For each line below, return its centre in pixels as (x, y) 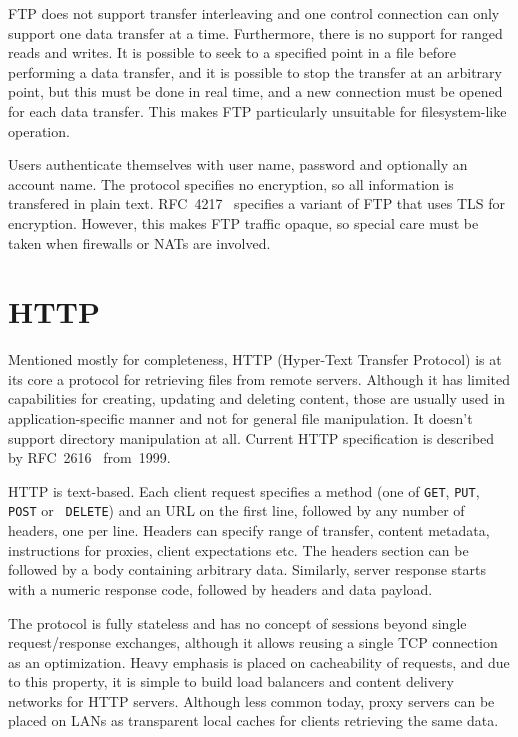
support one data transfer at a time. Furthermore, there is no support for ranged (255, 32)
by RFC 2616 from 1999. (89, 457)
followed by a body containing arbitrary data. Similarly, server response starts (247, 569)
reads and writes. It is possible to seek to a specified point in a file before (232, 52)
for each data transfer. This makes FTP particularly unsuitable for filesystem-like (257, 110)
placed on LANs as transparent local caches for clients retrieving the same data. (253, 720)
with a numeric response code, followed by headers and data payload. (220, 588)
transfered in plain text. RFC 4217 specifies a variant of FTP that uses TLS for (256, 203)
